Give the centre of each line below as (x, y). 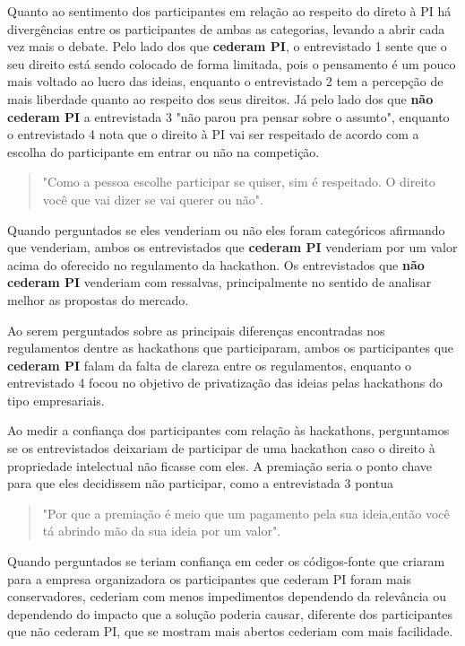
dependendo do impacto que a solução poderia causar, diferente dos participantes (230, 613)
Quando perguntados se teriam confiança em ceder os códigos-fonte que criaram (226, 561)
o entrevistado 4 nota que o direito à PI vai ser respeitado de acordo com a (213, 134)
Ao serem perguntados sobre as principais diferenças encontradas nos (196, 330)
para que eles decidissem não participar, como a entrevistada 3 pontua (200, 483)
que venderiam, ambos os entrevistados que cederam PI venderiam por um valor (232, 247)
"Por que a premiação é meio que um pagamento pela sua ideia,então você (246, 513)
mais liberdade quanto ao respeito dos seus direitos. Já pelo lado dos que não (220, 98)
